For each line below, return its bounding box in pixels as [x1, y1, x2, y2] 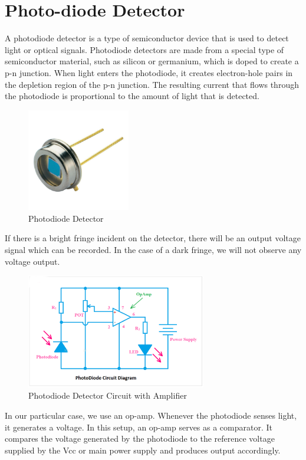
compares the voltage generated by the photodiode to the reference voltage [5, 432, 275, 445]
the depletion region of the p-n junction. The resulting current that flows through [5, 78, 299, 90]
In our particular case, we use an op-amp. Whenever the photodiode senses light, [5, 409, 297, 421]
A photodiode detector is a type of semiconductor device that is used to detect [5, 32, 289, 44]
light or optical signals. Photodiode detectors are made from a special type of [5, 43, 284, 55]
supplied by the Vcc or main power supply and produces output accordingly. [5, 443, 281, 456]
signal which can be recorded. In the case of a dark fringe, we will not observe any [5, 244, 302, 256]
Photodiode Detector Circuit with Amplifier [28, 389, 187, 402]
